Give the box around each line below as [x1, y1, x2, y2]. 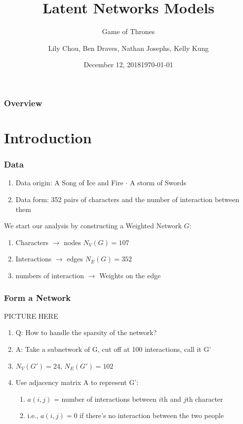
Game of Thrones [102, 26, 155, 37]
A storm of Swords [129, 177, 187, 188]
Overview [4, 96, 42, 109]
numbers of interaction [15, 270, 84, 280]
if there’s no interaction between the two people [80, 410, 224, 421]
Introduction [4, 127, 92, 148]
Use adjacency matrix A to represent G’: [15, 377, 139, 387]
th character [186, 393, 223, 404]
